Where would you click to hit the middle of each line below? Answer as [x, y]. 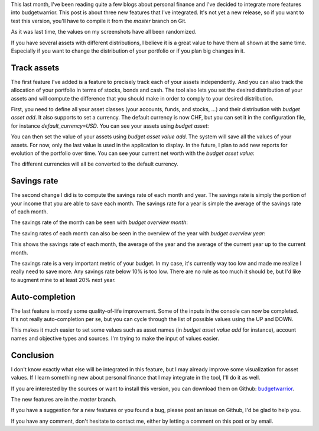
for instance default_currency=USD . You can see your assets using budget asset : [110, 126]
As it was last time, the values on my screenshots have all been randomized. [104, 32]
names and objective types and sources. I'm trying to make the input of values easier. [115, 338]
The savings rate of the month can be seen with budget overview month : [100, 222]
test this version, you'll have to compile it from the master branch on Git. [99, 21]
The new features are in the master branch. [64, 399]
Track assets [35, 68]
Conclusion [32, 355]
